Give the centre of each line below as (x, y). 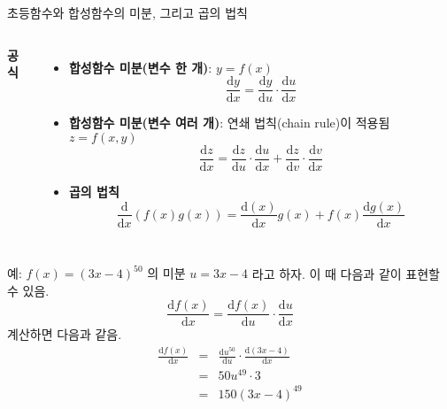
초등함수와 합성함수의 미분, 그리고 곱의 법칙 (127, 12)
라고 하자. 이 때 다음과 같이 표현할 (346, 273)
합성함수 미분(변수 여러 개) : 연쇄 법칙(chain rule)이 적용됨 (229, 123)
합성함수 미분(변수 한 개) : (140, 67)
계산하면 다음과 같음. (65, 334)
